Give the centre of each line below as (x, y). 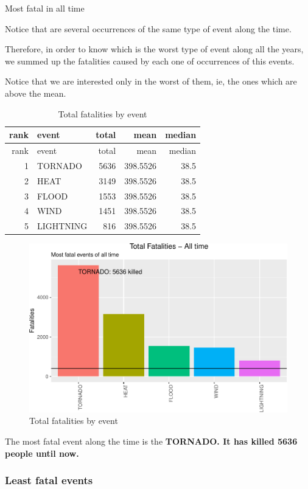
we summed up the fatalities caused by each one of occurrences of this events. (150, 61)
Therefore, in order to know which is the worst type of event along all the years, (154, 49)
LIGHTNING (62, 226)
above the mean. (36, 93)
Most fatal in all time (45, 8)
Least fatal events (49, 480)
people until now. (42, 453)
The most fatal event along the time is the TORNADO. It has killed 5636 (151, 441)
